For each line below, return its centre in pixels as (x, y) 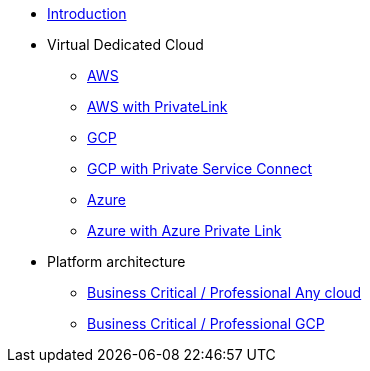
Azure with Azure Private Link (184, 230)
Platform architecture (116, 261)
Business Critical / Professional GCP (206, 323)
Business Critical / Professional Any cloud (224, 292)
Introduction (87, 13)
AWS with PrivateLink (157, 106)
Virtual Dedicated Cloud (125, 44)
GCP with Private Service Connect (200, 168)
